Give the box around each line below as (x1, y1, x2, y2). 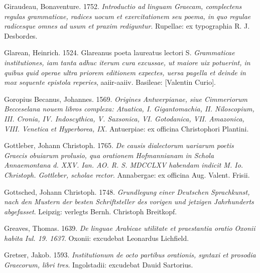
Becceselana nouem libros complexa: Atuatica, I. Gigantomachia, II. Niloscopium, (4, 103, 254, 114)
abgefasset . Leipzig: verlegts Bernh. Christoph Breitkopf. (4, 206, 177, 216)
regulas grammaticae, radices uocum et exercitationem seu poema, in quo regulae (4, 11, 251, 21)
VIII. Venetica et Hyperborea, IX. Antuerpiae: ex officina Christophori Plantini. (4, 123, 249, 133)
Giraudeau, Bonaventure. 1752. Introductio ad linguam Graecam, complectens (4, 1, 242, 11)
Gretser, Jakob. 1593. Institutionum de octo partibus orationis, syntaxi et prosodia (4, 249, 256, 260)
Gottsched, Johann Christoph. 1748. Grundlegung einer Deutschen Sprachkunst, (4, 186, 250, 197)
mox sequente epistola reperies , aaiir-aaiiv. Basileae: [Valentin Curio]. (4, 77, 216, 87)
